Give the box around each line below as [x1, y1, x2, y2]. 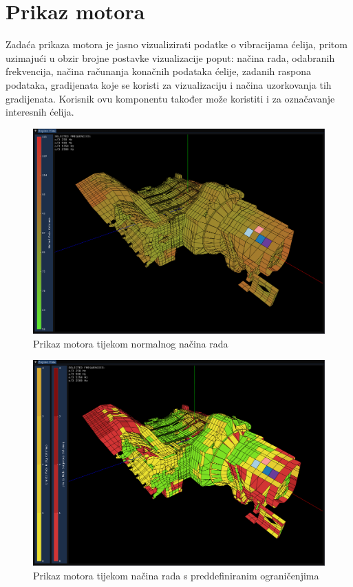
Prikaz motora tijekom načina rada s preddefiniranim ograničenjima [33, 568, 319, 582]
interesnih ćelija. [6, 105, 74, 119]
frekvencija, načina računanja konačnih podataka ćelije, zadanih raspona [6, 64, 311, 78]
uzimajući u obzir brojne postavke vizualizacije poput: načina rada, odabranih [6, 50, 335, 65]
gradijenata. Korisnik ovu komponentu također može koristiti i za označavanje [6, 91, 335, 105]
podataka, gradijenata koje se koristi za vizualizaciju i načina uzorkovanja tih [6, 77, 332, 92]
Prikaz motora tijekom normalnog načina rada [33, 336, 228, 350]
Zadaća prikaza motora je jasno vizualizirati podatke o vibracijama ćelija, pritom [6, 37, 347, 52]
